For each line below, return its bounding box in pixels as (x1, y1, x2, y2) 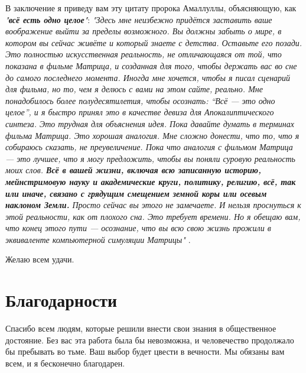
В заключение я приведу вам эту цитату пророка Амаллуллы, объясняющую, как (5, 2, 297, 14)
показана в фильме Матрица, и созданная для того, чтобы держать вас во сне (5, 59, 297, 72)
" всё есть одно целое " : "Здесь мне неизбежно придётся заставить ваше (5, 13, 272, 25)
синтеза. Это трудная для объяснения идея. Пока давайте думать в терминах (5, 117, 294, 129)
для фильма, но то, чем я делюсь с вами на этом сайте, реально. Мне (5, 83, 263, 95)
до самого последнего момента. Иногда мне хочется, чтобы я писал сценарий (5, 71, 291, 83)
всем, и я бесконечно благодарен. (5, 356, 125, 369)
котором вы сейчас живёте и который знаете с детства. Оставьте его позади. (5, 36, 302, 48)
